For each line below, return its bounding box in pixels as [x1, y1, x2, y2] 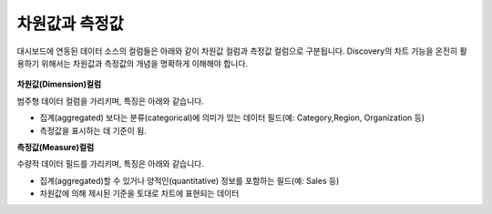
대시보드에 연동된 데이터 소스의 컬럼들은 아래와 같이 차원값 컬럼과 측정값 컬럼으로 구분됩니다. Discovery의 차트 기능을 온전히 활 [16, 46, 468, 56]
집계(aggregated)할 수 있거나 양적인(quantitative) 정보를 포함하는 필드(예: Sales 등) [39, 175, 340, 186]
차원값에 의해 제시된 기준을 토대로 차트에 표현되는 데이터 [39, 188, 240, 199]
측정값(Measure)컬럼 [16, 141, 95, 152]
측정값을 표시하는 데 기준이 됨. [39, 125, 148, 136]
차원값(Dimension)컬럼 [16, 78, 102, 90]
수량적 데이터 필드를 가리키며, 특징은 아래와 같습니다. [16, 158, 204, 169]
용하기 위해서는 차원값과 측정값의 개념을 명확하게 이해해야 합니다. [16, 57, 249, 68]
